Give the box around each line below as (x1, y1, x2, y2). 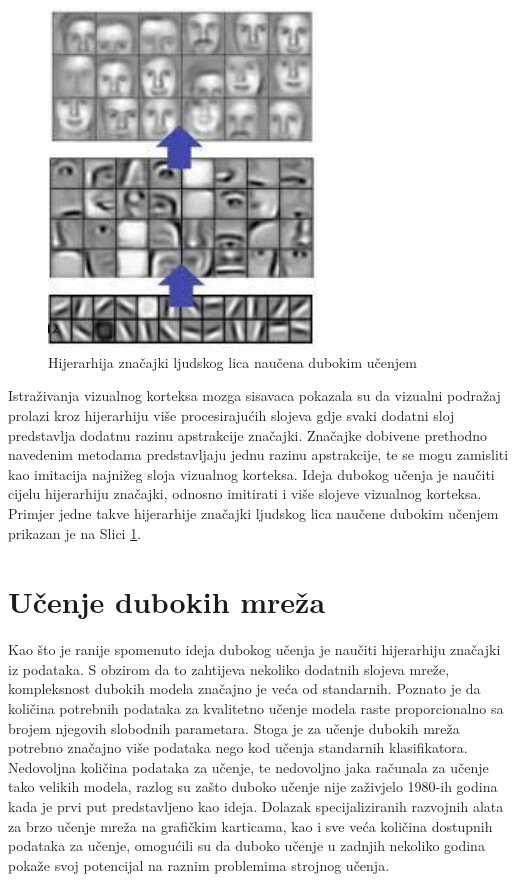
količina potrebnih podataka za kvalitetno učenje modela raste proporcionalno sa (8, 698, 504, 718)
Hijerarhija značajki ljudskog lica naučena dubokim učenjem (48, 351, 417, 372)
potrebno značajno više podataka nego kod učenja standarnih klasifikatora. (8, 737, 468, 758)
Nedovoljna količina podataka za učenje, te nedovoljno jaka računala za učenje (8, 756, 489, 777)
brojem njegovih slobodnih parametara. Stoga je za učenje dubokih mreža (8, 717, 460, 738)
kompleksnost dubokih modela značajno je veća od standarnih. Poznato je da (8, 678, 481, 699)
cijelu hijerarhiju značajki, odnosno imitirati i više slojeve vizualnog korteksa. (8, 483, 482, 504)
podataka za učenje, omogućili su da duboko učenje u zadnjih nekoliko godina (8, 835, 485, 856)
